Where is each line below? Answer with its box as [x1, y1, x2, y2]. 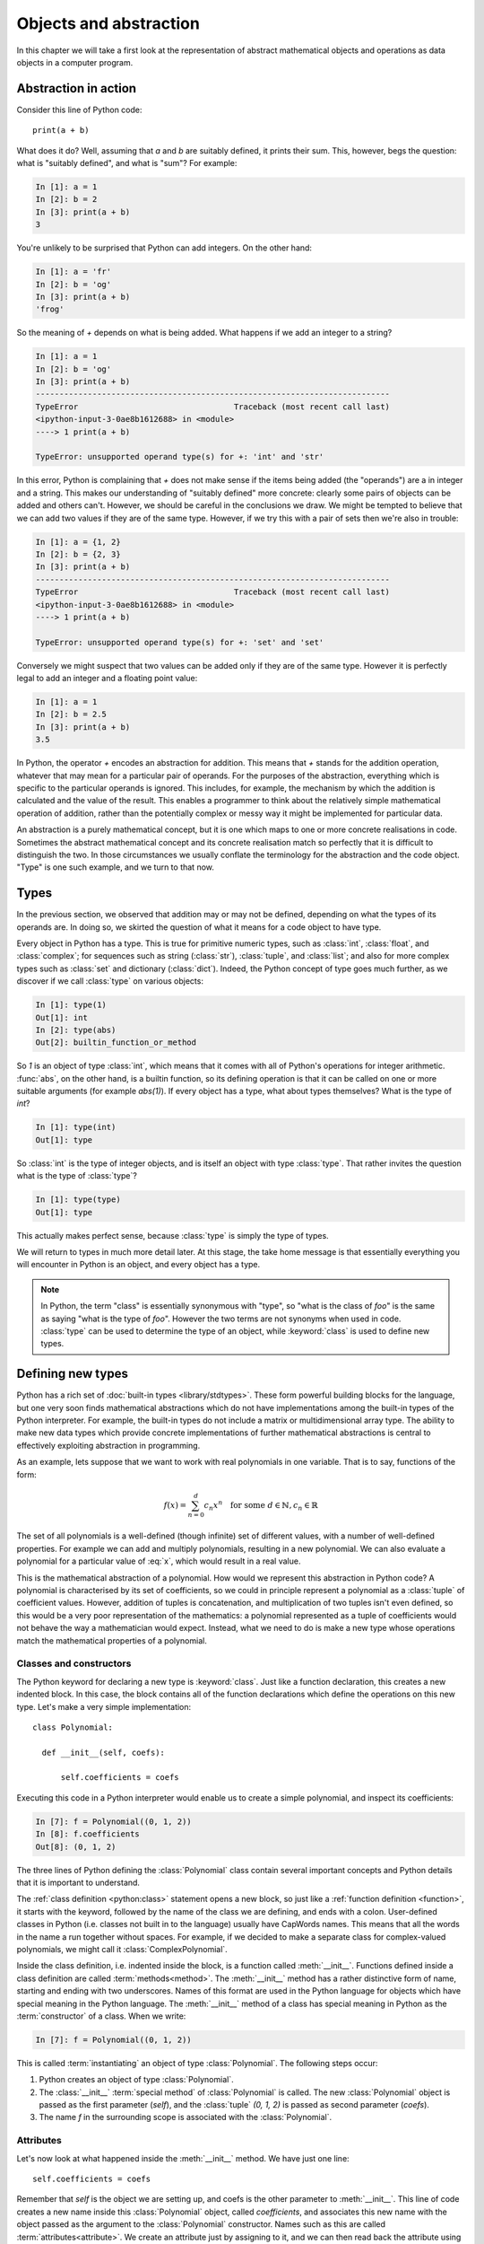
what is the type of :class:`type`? [16, 1170, 138, 1181]
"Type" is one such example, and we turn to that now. [16, 862, 215, 872]
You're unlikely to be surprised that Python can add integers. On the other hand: [16, 242, 313, 253]
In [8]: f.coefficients [35, 1829, 141, 1839]
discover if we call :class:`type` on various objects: [16, 976, 203, 986]
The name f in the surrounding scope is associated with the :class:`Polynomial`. [39, 2112, 333, 2123]
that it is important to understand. [16, 1877, 141, 1889]
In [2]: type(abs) [35, 1024, 117, 1035]
